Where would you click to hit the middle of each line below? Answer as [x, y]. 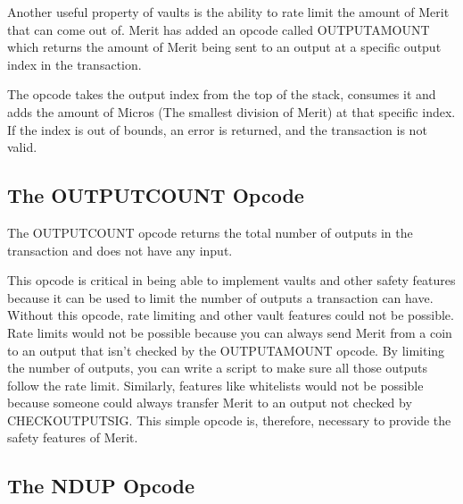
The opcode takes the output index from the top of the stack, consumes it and [222, 94]
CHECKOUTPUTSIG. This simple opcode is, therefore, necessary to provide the [229, 420]
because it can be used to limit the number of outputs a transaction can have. [220, 297]
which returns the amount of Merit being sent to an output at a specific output [224, 47]
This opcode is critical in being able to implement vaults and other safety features [231, 280]
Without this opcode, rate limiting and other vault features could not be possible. [231, 315]
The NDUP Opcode [101, 486]
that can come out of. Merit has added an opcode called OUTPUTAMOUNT [219, 29]
